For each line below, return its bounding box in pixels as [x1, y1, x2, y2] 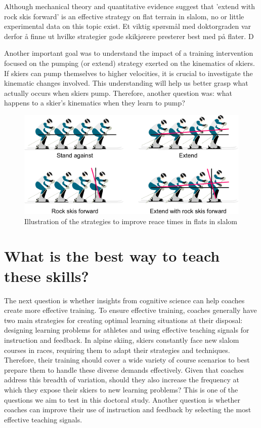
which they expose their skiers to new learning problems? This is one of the [4, 384, 238, 395]
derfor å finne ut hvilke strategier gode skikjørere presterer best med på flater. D [4, 30, 254, 41]
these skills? [4, 265, 89, 286]
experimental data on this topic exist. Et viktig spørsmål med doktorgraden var [4, 21, 251, 31]
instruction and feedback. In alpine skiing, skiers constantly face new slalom [4, 334, 239, 345]
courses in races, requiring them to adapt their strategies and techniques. [4, 344, 230, 355]
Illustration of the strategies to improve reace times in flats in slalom [24, 216, 237, 226]
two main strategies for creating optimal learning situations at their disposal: [4, 314, 243, 325]
